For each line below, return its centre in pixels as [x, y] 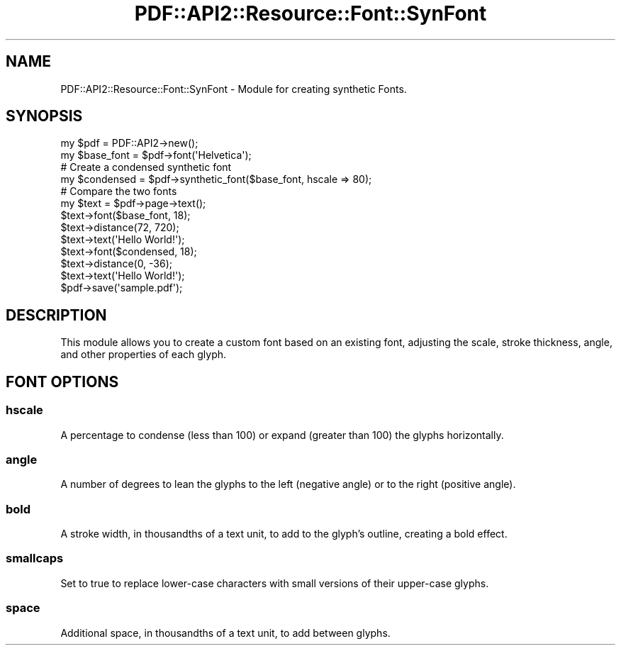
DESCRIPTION [56, 315]
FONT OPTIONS [62, 382]
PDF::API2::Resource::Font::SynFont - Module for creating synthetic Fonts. [234, 89]
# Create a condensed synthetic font [146, 167]
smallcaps [35, 558]
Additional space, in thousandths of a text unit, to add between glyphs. [225, 633]
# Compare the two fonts [119, 191]
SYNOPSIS [44, 116]
